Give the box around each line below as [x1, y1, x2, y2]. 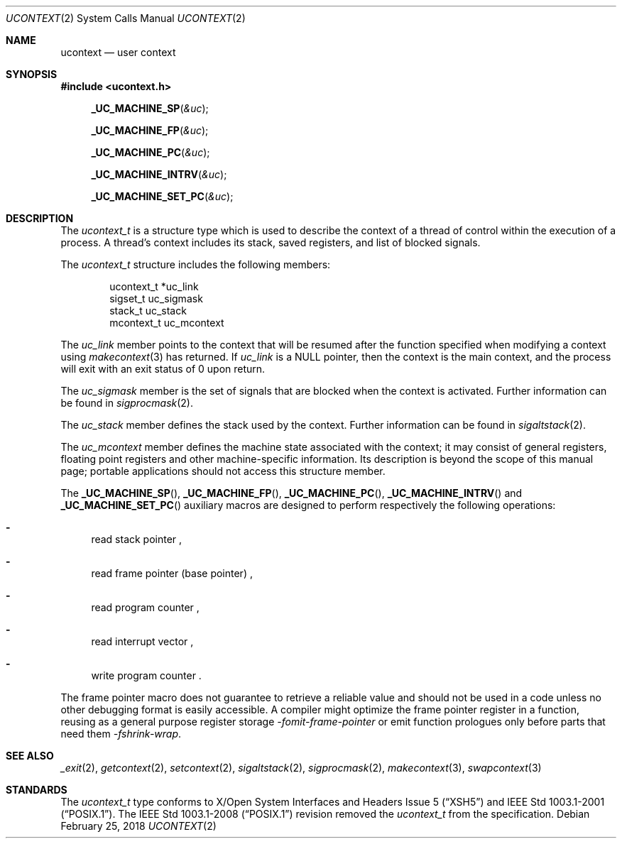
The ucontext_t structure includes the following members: [60, 258, 331, 270]
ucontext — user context [60, 46, 176, 58]
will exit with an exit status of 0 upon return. [60, 363, 266, 375]
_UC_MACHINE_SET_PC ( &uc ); [91, 190, 234, 202]
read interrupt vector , [91, 635, 194, 647]
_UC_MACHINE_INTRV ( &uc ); [91, 168, 227, 180]
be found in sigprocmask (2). [60, 397, 194, 409]
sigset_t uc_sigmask [109, 292, 203, 305]
